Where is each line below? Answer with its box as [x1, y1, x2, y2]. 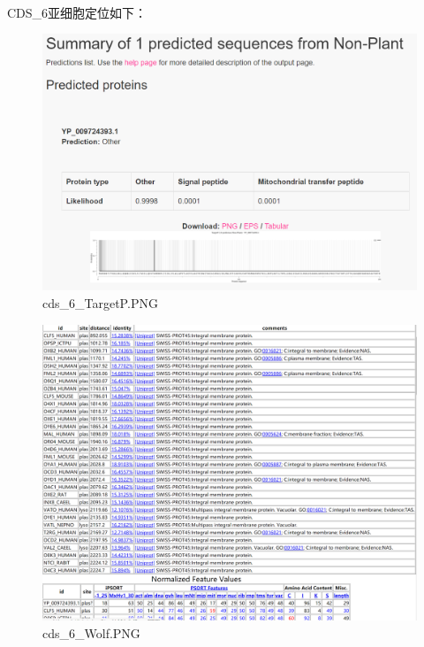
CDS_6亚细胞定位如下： [7, 3, 148, 21]
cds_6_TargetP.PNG [42, 294, 158, 312]
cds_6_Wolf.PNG [42, 623, 140, 642]
